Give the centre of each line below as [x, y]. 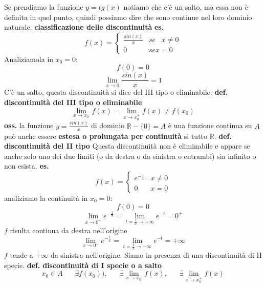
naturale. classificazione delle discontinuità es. [84, 27]
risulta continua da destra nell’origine [69, 230]
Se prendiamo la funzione [44, 7]
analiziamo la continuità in [46, 198]
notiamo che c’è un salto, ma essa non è [186, 7]
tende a [21, 254]
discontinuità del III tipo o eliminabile [73, 102]
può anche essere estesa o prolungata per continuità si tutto [106, 136]
